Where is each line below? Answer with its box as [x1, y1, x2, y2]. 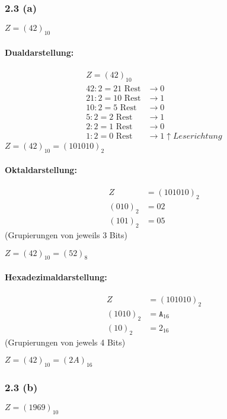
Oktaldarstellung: [5, 164, 77, 176]
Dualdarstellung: [5, 46, 74, 58]
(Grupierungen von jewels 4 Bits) [5, 335, 126, 348]
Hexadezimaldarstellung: [5, 270, 107, 283]
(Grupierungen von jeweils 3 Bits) [5, 228, 128, 241]
